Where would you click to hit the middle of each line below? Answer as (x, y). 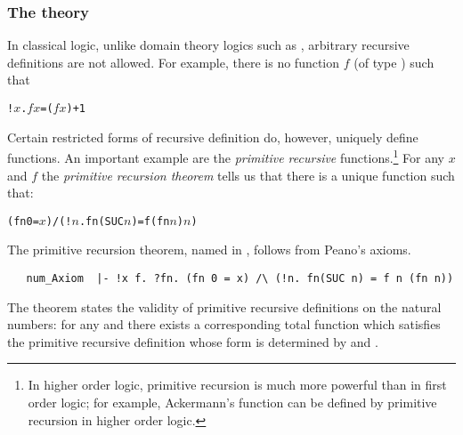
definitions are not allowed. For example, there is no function (174, 62)
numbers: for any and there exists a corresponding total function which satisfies (224, 324)
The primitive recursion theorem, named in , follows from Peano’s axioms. (209, 250)
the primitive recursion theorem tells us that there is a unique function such (248, 175)
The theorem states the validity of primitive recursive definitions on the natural (224, 306)
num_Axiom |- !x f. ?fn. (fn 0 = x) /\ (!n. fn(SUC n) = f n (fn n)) (240, 278)
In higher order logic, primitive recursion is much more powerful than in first (237, 385)
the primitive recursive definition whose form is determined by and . (193, 341)
